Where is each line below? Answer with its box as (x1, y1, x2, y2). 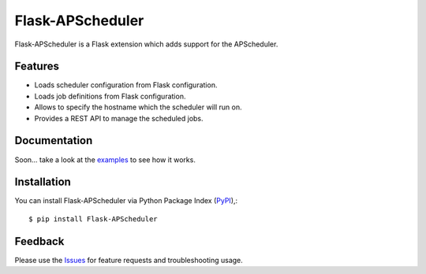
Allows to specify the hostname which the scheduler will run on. (34, 102, 242, 112)
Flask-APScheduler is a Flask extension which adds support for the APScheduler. (14, 39, 278, 49)
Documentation (14, 134, 93, 147)
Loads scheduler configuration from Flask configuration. (34, 80, 218, 90)
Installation (14, 176, 71, 189)
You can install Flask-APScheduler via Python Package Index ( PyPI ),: (14, 196, 238, 205)
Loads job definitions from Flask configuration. (34, 91, 186, 101)
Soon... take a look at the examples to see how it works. (14, 154, 196, 165)
